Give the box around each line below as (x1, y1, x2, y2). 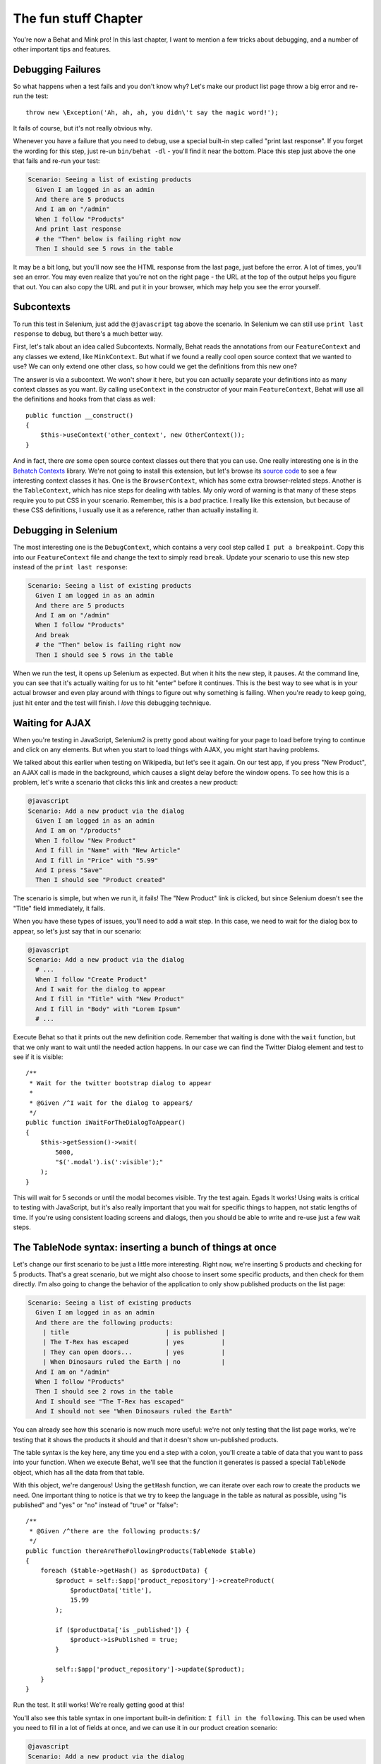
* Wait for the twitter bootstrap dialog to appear (29, 1079, 212, 1087)
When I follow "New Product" (35, 836, 137, 845)
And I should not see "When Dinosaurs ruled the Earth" (35, 1408, 233, 1415)
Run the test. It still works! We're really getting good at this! (13, 1700, 185, 1709)
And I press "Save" (35, 866, 103, 874)
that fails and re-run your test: (13, 157, 100, 165)
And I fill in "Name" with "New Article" (35, 847, 181, 854)
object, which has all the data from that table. (13, 1468, 145, 1476)
